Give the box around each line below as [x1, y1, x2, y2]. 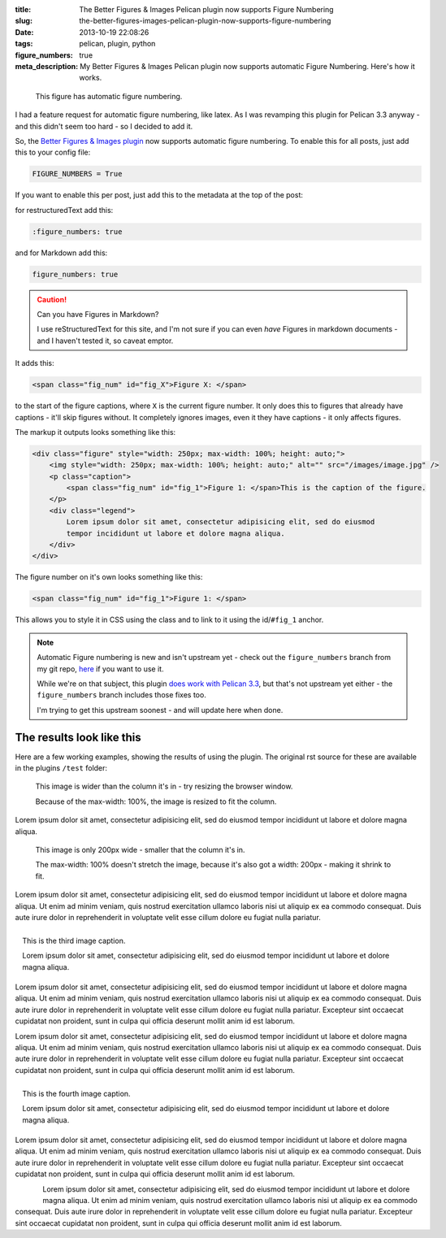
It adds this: [15, 358, 54, 368]
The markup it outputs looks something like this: [15, 427, 176, 437]
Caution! [37, 294, 67, 304]
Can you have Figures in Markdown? [37, 309, 159, 319]
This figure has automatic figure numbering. [35, 91, 183, 101]
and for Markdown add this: [15, 248, 108, 258]
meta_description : [15, 61, 79, 71]
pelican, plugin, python [79, 39, 156, 49]
